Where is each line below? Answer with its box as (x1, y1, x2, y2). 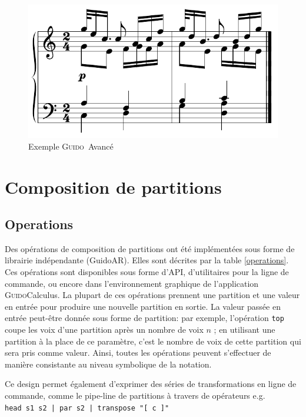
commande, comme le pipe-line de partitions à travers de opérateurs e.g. (5, 389, 265, 402)
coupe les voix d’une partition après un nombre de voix (5, 323, 204, 336)
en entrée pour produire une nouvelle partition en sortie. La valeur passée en (5, 300, 281, 312)
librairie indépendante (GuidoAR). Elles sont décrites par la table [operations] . (5, 254, 289, 266)
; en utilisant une (214, 323, 275, 336)
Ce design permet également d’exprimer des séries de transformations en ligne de (5, 378, 297, 390)
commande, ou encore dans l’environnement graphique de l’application (5, 277, 259, 289)
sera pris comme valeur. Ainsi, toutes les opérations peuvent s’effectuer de (5, 346, 271, 359)
